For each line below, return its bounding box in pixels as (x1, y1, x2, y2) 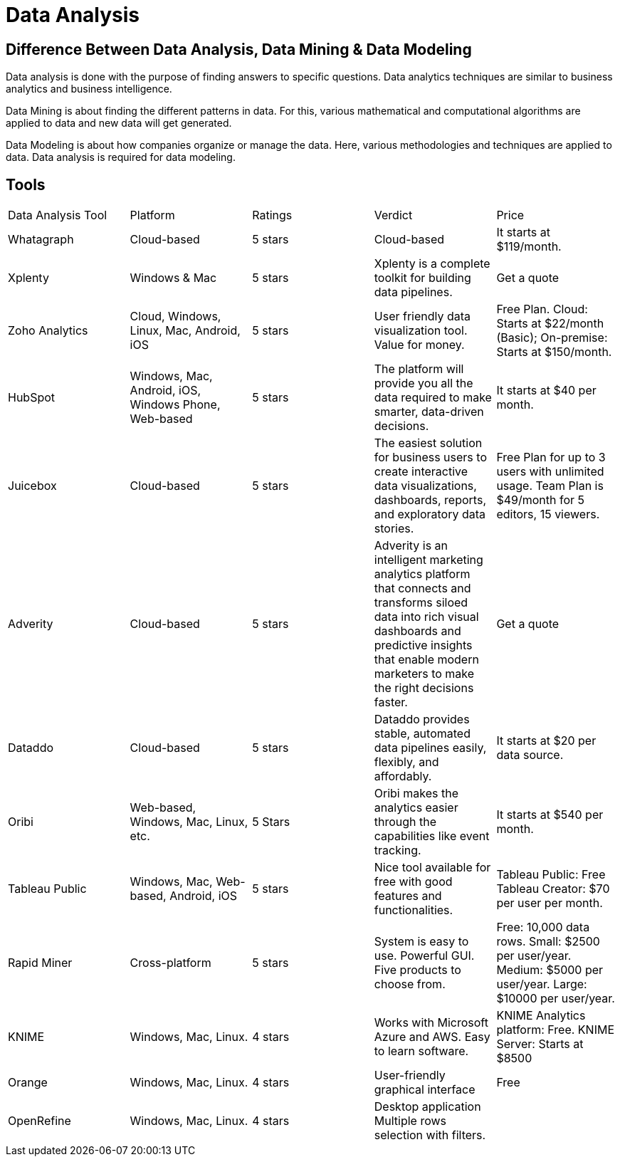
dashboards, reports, (374, 493, 486, 508)
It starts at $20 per (496, 733, 597, 748)
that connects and (374, 581, 471, 596)
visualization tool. (374, 323, 468, 338)
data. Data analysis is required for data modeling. (6, 151, 236, 164)
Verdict (374, 208, 413, 223)
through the (374, 815, 437, 829)
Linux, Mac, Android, (130, 323, 241, 338)
